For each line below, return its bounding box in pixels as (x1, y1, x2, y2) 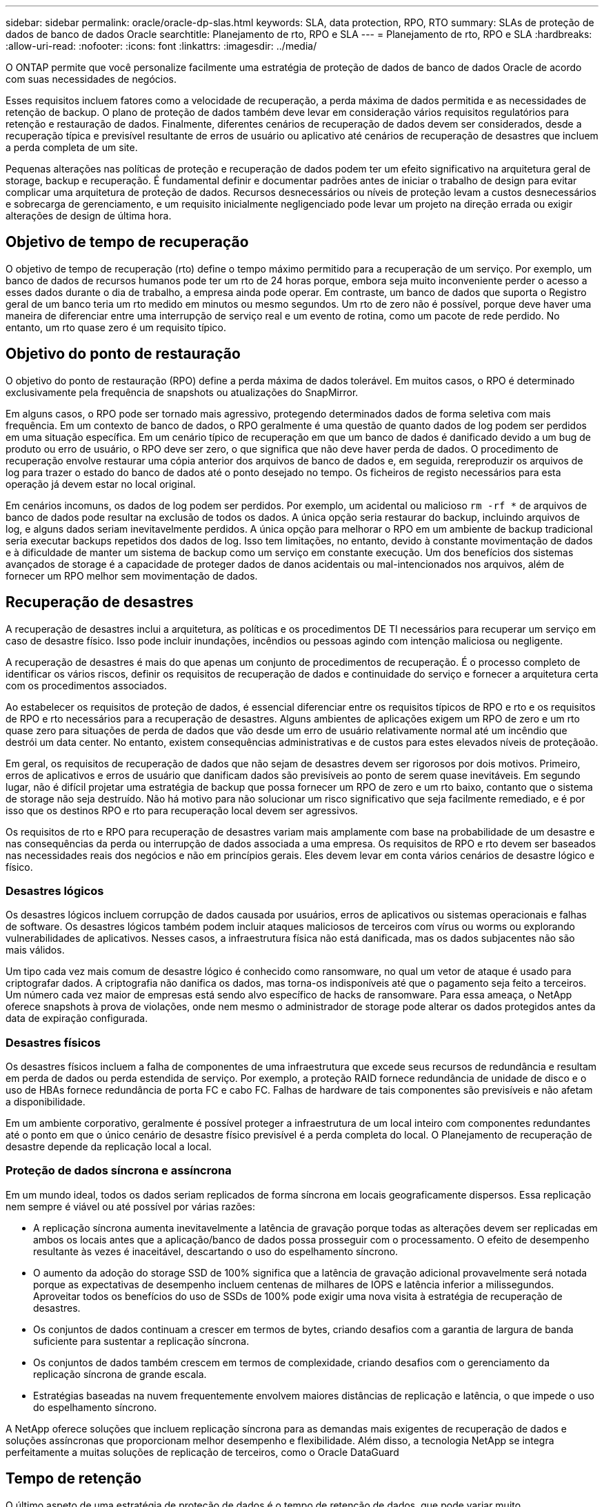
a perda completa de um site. (6, 141, 138, 153)
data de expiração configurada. (6, 1012, 148, 1025)
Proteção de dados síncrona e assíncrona (6, 1163, 232, 1178)
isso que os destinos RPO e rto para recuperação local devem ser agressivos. (6, 804, 359, 816)
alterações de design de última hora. (6, 210, 172, 221)
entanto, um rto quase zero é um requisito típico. (6, 321, 226, 333)
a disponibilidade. (6, 1096, 85, 1108)
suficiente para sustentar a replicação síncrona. (33, 1334, 250, 1347)
